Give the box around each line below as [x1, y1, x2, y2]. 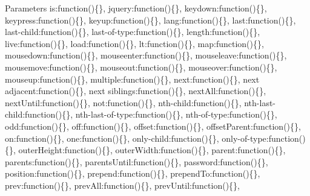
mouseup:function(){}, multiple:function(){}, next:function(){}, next [5, 72, 260, 85]
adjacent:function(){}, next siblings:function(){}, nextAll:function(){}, [5, 84, 266, 97]
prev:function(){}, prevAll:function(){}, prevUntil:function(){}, [5, 179, 240, 191]
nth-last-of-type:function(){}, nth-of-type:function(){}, [75, 108, 277, 121]
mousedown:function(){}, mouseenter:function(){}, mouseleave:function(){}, [5, 49, 287, 62]
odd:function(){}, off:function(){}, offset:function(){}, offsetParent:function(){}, [5, 119, 301, 132]
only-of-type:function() [222, 131, 306, 144]
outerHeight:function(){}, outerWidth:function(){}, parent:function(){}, [18, 144, 286, 156]
